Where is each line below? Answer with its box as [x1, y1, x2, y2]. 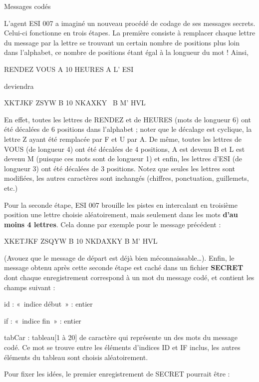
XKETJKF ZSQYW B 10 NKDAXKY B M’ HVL [4, 236, 158, 246]
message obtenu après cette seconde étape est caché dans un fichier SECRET [4, 262, 244, 273]
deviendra [4, 80, 34, 91]
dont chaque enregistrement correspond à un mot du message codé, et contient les [4, 272, 255, 283]
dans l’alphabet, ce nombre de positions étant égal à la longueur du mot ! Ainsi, [4, 47, 249, 57]
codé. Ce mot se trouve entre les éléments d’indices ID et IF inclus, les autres [4, 342, 241, 353]
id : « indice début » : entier [4, 299, 93, 309]
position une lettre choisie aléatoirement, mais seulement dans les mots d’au [4, 209, 238, 220]
